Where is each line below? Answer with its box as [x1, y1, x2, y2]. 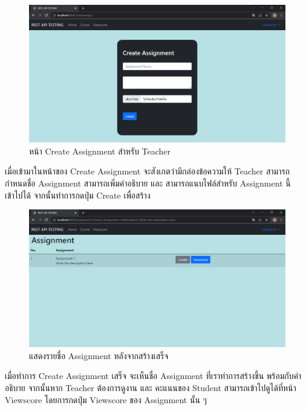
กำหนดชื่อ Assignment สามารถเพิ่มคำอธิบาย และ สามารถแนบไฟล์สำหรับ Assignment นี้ [5, 176, 291, 189]
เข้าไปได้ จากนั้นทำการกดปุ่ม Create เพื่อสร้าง [5, 188, 151, 201]
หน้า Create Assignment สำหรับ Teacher [29, 144, 171, 157]
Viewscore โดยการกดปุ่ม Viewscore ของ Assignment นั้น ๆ [5, 393, 207, 406]
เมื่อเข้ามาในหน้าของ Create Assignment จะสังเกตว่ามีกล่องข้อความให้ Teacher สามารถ [5, 165, 290, 177]
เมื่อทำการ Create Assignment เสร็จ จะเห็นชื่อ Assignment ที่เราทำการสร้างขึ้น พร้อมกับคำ [5, 369, 302, 382]
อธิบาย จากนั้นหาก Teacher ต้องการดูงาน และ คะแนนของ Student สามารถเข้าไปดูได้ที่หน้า [5, 381, 296, 394]
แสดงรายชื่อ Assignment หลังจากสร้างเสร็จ [29, 349, 169, 362]
